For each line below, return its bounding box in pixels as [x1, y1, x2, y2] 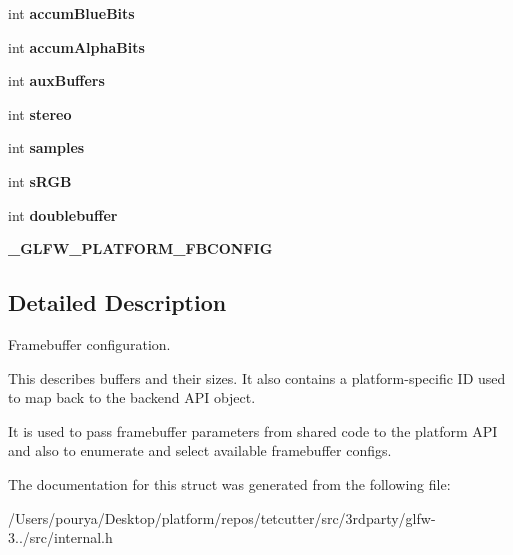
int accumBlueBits [8, 3, 135, 23]
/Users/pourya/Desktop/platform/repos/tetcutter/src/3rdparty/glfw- [8, 507, 436, 528]
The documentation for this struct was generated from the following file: [8, 473, 451, 494]
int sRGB [8, 170, 72, 191]
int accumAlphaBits [8, 36, 145, 57]
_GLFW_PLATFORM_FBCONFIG [8, 238, 273, 259]
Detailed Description [8, 287, 227, 318]
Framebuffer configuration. [8, 333, 171, 354]
